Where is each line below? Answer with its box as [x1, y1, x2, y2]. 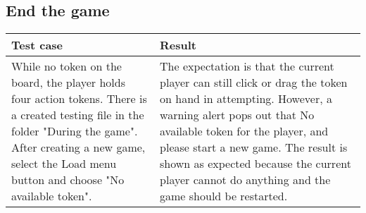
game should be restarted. [160, 188, 288, 205]
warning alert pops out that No [160, 107, 315, 123]
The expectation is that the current [160, 58, 334, 75]
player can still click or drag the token [160, 74, 348, 91]
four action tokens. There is [11, 90, 147, 107]
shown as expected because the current [160, 155, 351, 172]
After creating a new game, [11, 139, 146, 156]
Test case [11, 37, 63, 54]
